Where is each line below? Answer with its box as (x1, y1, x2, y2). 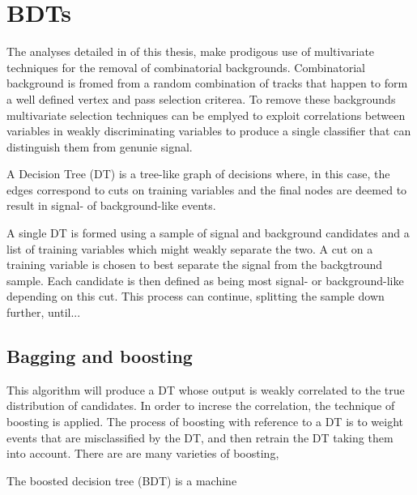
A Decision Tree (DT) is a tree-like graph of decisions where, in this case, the (6, 165, 390, 182)
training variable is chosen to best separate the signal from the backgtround (6, 256, 383, 273)
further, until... (6, 304, 81, 321)
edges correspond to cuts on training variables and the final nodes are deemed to (6, 181, 407, 198)
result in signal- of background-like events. (6, 197, 216, 214)
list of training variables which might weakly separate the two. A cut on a (6, 240, 373, 257)
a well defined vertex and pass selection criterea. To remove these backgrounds (6, 90, 396, 107)
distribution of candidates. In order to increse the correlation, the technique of (6, 397, 395, 414)
